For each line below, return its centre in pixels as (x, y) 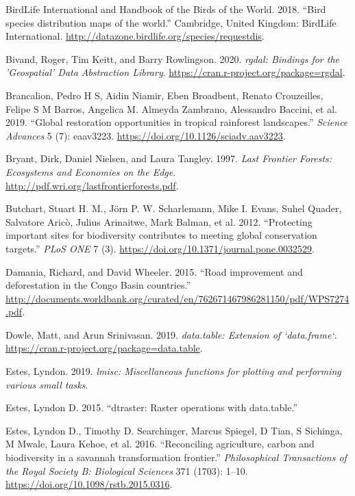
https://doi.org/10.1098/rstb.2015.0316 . (89, 484)
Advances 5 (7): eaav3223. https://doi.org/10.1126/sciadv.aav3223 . (146, 135)
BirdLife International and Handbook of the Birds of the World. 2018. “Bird (166, 9)
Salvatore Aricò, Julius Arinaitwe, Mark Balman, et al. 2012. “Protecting (159, 221)
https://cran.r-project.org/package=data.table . (104, 348)
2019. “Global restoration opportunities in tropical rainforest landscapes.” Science (177, 122)
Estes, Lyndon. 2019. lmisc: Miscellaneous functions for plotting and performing (173, 371)
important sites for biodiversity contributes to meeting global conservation (161, 235)
